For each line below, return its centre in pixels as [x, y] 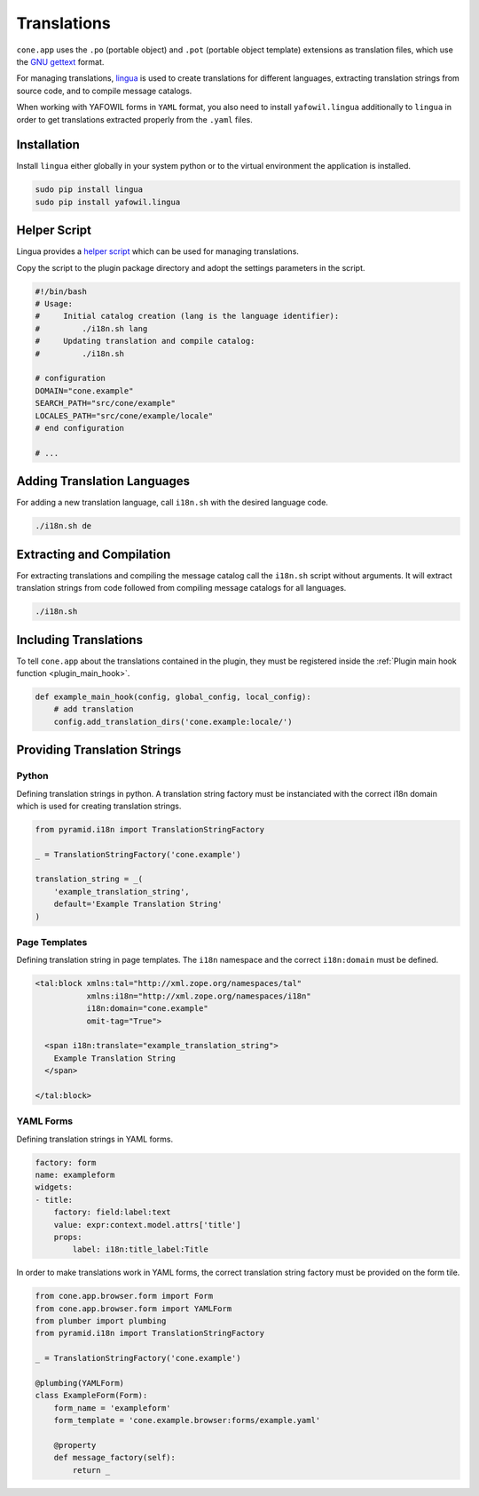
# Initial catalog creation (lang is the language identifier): [187, 316]
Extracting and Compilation [94, 554]
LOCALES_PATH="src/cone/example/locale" [124, 416]
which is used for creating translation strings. [99, 806]
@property [75, 1445]
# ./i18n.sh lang [91, 328]
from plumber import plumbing [101, 1321]
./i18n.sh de [63, 526]
